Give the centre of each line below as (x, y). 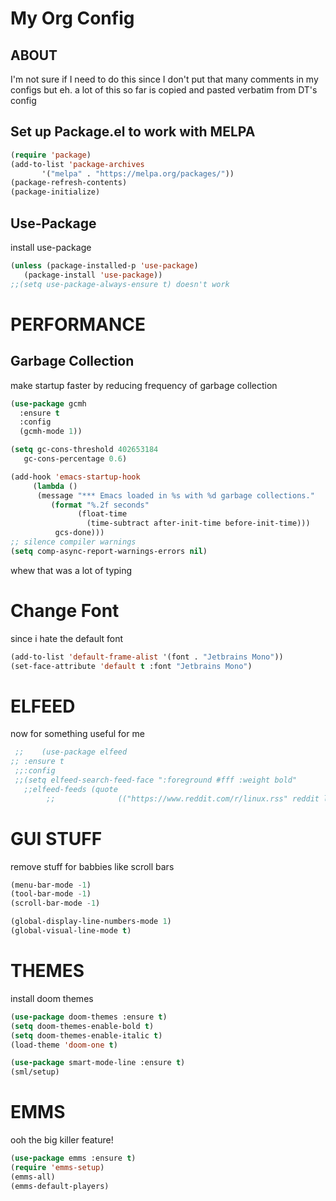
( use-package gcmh (48, 403)
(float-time (102, 514)
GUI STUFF (56, 838)
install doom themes (52, 998)
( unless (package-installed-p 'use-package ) (104, 266)
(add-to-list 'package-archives (77, 164)
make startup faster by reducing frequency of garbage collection (144, 385)
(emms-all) (33, 1177)
